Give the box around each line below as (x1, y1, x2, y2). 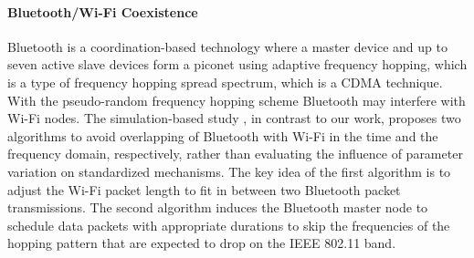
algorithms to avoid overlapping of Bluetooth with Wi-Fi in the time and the (7, 126, 438, 145)
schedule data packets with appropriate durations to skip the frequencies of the (7, 215, 450, 234)
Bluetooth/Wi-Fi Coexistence (7, 2, 198, 21)
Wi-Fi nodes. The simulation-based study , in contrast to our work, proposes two (7, 108, 461, 128)
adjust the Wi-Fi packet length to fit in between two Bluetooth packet (7, 180, 401, 199)
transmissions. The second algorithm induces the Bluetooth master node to (7, 198, 428, 217)
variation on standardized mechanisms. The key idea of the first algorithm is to (7, 161, 451, 181)
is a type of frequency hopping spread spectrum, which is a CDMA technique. (7, 72, 443, 91)
